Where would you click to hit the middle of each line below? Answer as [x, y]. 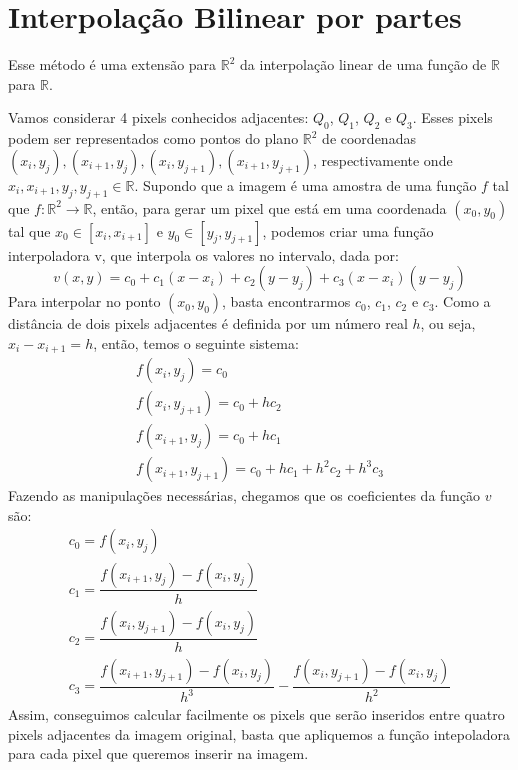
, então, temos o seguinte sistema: [196, 342]
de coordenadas [369, 138]
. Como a [462, 301]
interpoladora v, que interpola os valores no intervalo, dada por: [203, 254]
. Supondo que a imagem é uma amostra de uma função [305, 184]
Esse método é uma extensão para [112, 64]
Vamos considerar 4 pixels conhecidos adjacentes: [158, 117]
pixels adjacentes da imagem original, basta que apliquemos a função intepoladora [259, 733]
